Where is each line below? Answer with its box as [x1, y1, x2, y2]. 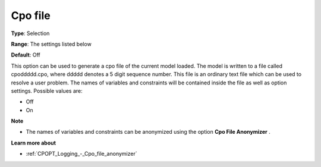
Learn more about [11, 139, 56, 146]
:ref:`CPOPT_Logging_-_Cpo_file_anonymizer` [26, 150, 137, 157]
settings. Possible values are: [11, 87, 83, 94]
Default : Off [11, 51, 41, 59]
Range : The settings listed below [11, 40, 92, 48]
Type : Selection [11, 30, 50, 37]
